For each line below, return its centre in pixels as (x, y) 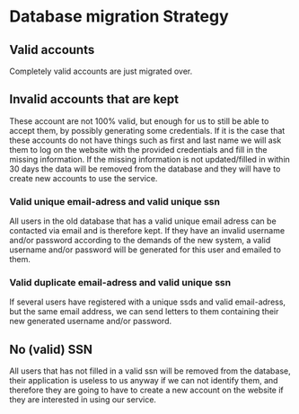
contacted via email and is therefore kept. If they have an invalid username (147, 231)
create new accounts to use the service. (84, 178)
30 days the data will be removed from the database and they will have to (145, 169)
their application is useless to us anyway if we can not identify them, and (144, 381)
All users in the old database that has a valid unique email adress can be (143, 221)
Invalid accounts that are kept (94, 99)
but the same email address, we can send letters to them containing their (144, 312)
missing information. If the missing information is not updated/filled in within (149, 159)
